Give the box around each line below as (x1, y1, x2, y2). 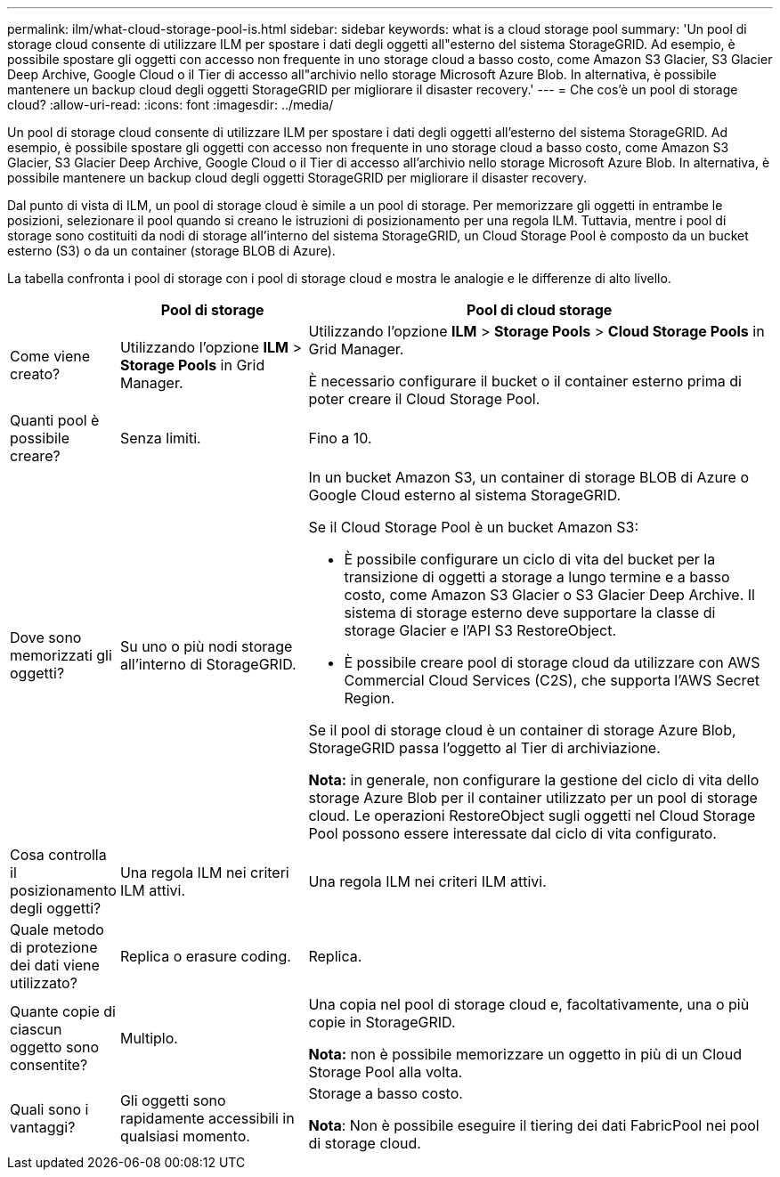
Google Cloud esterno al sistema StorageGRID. (308, 486, 622, 504)
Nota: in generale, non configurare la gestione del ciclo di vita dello (308, 771, 760, 789)
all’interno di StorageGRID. (119, 655, 297, 673)
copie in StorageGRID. (308, 1013, 456, 1031)
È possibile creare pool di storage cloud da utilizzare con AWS (344, 653, 760, 671)
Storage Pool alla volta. (308, 1063, 463, 1081)
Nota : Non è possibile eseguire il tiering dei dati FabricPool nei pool (308, 1116, 760, 1134)
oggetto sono (10, 1038, 100, 1056)
